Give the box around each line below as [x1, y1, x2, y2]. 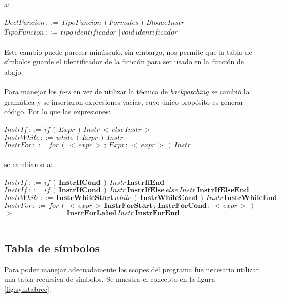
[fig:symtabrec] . [4, 284, 51, 294]
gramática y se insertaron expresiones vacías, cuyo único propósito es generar [4, 96, 244, 107]
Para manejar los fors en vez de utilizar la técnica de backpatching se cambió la [4, 86, 250, 96]
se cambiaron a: [4, 158, 53, 169]
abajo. [4, 66, 23, 77]
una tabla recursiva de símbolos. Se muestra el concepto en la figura [4, 274, 215, 284]
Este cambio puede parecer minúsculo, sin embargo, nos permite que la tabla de [4, 46, 252, 57]
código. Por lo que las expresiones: [4, 106, 111, 117]
